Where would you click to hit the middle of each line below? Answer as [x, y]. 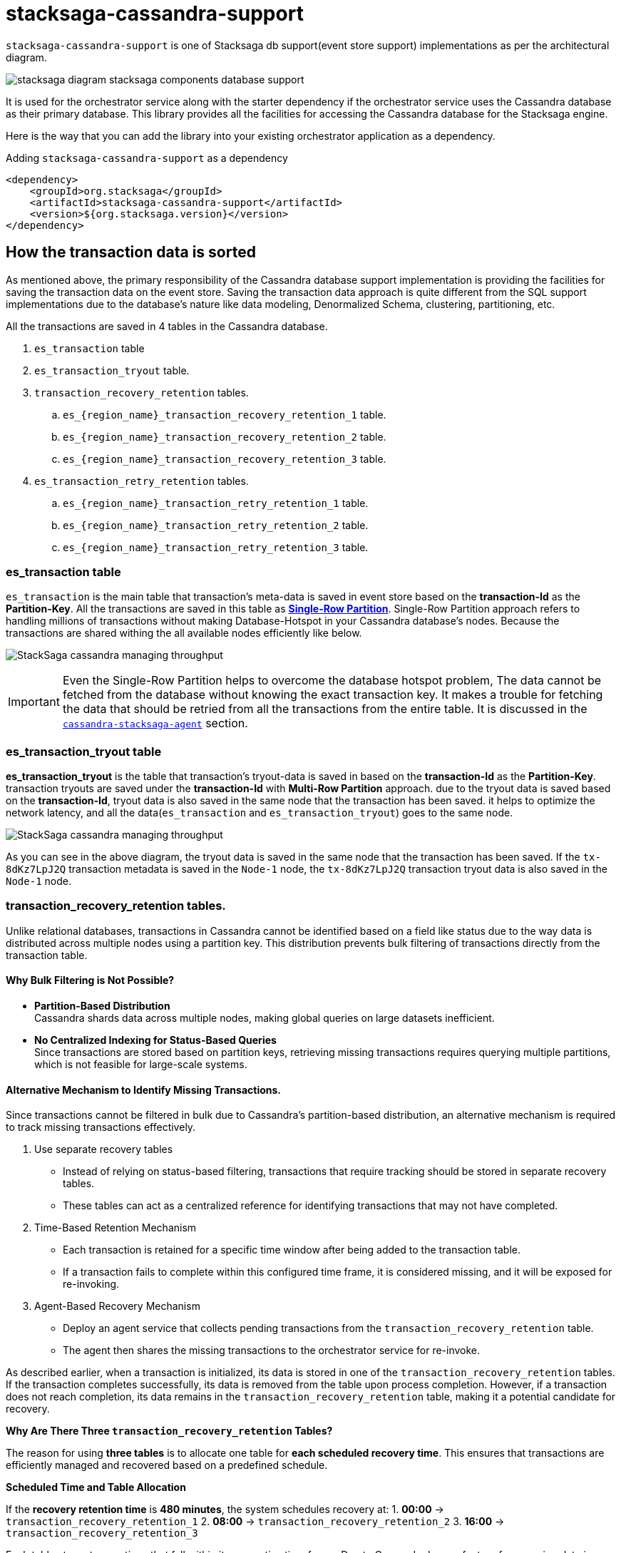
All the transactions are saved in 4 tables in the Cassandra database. [167, 326]
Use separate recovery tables [104, 1149]
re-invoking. [91, 1284]
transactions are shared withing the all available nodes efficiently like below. [184, 633]
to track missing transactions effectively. [101, 1127]
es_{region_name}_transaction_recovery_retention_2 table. [225, 436]
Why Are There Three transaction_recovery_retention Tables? [169, 1431]
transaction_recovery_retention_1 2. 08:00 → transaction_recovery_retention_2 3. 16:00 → [255, 1522]
